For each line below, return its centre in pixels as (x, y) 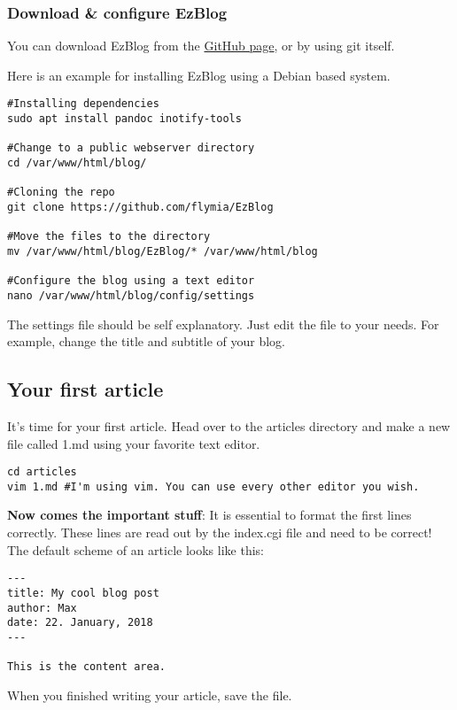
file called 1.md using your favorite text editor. (134, 443)
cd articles (42, 472)
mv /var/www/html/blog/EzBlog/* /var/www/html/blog (163, 251)
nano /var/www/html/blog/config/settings (131, 295)
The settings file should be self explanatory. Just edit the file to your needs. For (223, 324)
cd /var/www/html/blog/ (77, 163)
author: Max (42, 608)
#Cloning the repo (61, 193)
